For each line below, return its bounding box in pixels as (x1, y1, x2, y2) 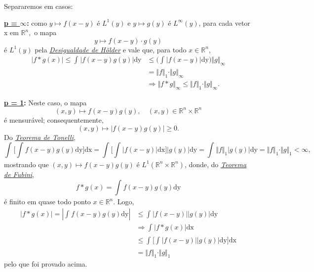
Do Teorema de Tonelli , (4, 132, 76, 142)
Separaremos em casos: (4, 1, 73, 11)
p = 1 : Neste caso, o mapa (4, 97, 87, 107)
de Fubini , (4, 169, 34, 179)
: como (27, 17, 47, 28)
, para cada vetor (198, 17, 250, 28)
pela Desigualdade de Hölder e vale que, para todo (35, 44, 187, 54)
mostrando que (4, 159, 49, 169)
